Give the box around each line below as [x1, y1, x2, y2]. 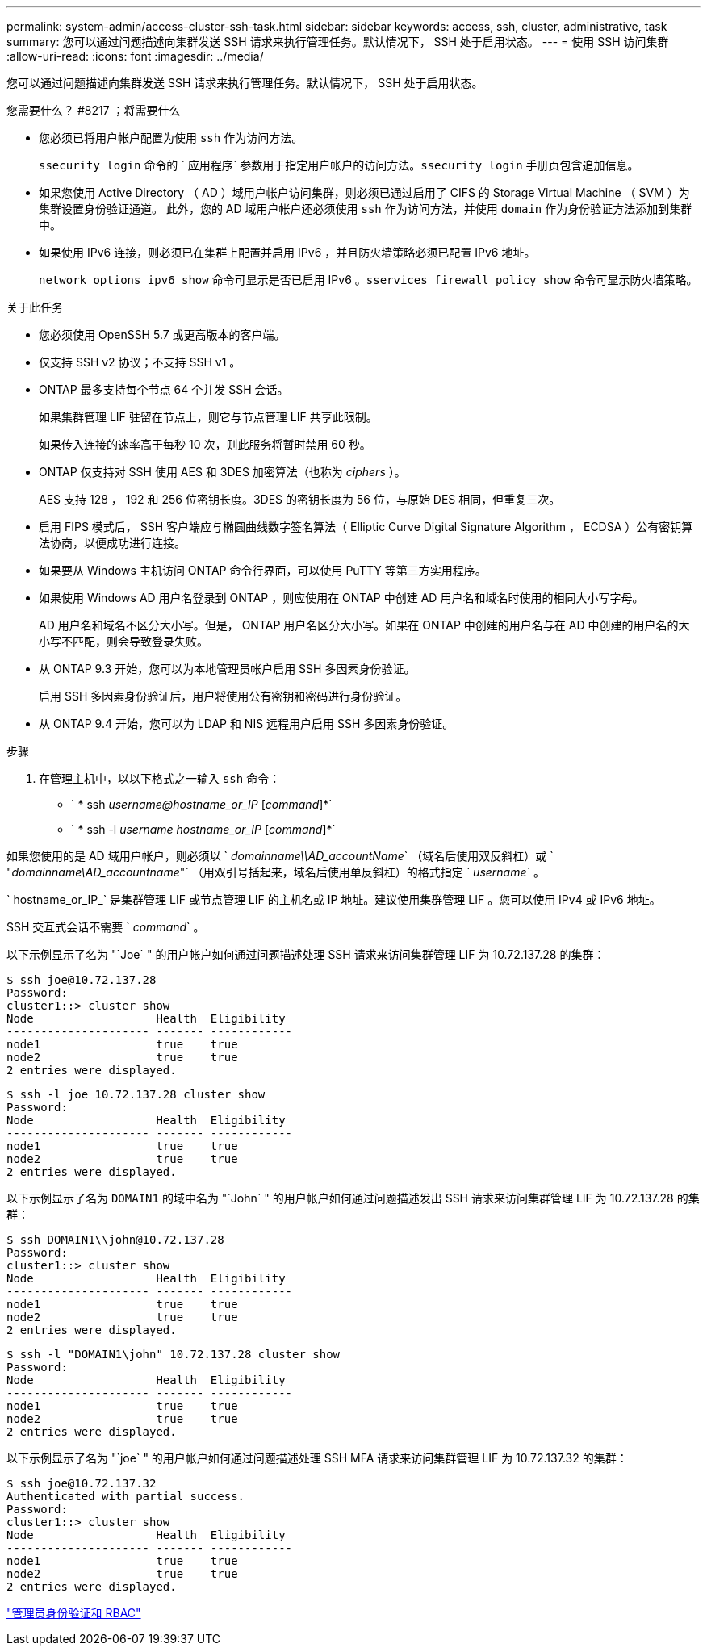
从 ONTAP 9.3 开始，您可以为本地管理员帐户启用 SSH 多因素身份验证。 [39, 662, 416, 675]
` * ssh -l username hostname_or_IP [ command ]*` [71, 822, 337, 836]
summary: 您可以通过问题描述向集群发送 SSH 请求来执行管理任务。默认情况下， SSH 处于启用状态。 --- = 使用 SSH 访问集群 [6, 35, 669, 48]
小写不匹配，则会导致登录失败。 [39, 634, 208, 648]
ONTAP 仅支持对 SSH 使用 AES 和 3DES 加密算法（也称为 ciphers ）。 [39, 465, 406, 479]
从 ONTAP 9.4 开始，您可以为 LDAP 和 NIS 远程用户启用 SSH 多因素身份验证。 [39, 717, 454, 730]
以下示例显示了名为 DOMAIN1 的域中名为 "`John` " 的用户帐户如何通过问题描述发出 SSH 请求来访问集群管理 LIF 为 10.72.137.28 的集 [6, 1191, 700, 1205]
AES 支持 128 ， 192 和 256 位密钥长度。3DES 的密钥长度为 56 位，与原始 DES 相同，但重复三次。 [39, 492, 561, 506]
